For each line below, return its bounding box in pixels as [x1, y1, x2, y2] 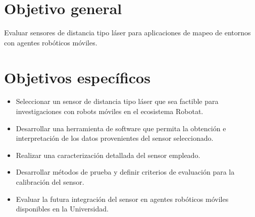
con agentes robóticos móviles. [4, 37, 97, 47]
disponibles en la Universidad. [16, 203, 109, 214]
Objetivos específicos [4, 67, 150, 87]
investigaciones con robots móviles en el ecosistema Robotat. [16, 106, 203, 117]
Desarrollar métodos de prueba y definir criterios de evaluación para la [16, 167, 235, 177]
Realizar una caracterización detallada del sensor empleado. [16, 149, 200, 160]
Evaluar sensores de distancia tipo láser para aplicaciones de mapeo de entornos [4, 27, 251, 38]
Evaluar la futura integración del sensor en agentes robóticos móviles [16, 193, 229, 204]
